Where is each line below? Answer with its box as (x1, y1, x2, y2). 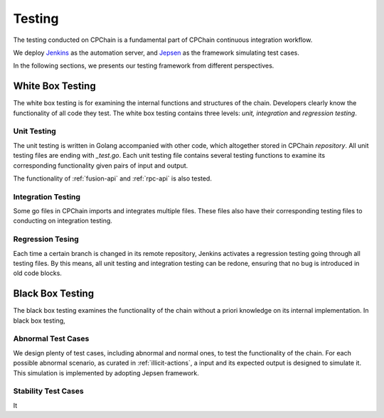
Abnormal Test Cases (13, 334, 90, 344)
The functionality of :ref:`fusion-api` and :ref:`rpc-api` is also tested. (13, 174, 213, 183)
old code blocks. (13, 269, 62, 277)
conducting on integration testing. (13, 217, 113, 225)
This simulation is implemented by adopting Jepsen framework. (13, 368, 199, 377)
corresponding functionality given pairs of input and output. (13, 161, 188, 170)
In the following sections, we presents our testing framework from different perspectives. (13, 61, 274, 70)
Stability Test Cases (13, 386, 85, 396)
